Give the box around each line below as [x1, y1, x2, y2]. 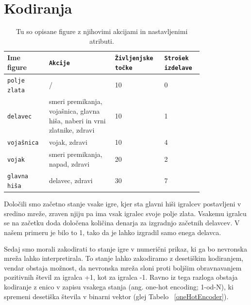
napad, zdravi [49, 158, 90, 169]
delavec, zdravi [49, 175, 93, 186]
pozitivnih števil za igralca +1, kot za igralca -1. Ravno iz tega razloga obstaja [4, 272, 238, 282]
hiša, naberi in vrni [49, 115, 106, 125]
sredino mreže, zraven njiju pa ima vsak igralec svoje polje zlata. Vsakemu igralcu [4, 208, 247, 218]
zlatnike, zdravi [49, 125, 95, 135]
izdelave [164, 64, 192, 71]
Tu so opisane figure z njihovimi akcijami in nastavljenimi [16, 26, 188, 36]
